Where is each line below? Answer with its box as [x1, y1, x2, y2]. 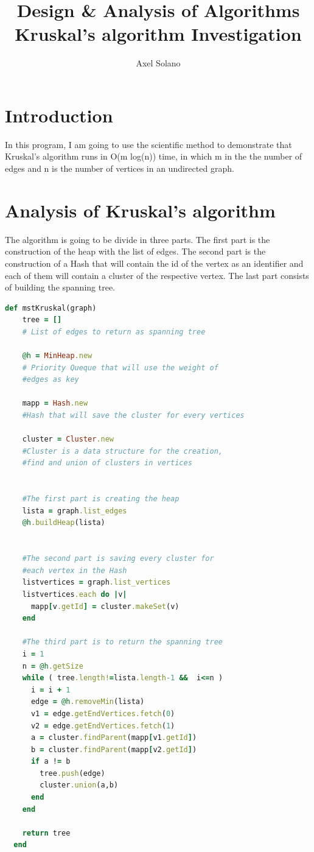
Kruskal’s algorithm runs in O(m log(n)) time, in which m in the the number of [5, 150, 302, 163]
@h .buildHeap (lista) [22, 518, 105, 527]
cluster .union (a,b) [40, 781, 119, 790]
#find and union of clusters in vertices [22, 459, 192, 468]
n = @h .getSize [22, 661, 83, 671]
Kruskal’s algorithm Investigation [15, 21, 302, 46]
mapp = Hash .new [22, 399, 88, 408]
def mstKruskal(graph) [5, 303, 97, 312]
